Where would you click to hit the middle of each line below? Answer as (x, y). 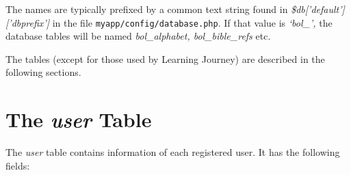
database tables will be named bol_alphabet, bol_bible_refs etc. (138, 36)
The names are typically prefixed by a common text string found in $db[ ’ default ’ (174, 9)
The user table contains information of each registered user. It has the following (173, 152)
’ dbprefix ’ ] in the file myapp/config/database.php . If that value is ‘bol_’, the (170, 22)
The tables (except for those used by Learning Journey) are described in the (165, 58)
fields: (18, 165)
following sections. (43, 72)
